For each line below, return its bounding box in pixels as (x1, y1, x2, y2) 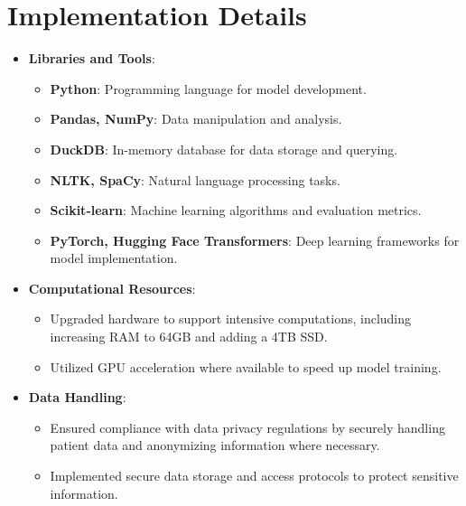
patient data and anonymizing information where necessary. (50, 436, 380, 454)
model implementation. (50, 248, 178, 267)
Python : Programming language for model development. (50, 79, 367, 98)
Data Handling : (28, 388, 126, 407)
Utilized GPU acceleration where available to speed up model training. (50, 357, 442, 376)
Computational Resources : (28, 278, 196, 297)
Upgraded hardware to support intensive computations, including (50, 309, 412, 328)
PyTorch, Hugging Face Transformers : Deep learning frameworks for (50, 230, 460, 249)
